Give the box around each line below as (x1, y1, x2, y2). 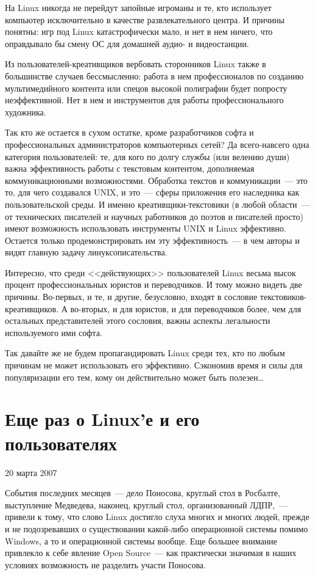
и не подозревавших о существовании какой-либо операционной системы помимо (5, 522, 308, 535)
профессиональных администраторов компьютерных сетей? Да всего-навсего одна (5, 137, 310, 150)
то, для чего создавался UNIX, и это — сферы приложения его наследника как (5, 186, 300, 199)
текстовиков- (260, 290, 307, 303)
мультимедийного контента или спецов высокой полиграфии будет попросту (5, 81, 288, 94)
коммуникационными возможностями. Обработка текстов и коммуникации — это (5, 174, 308, 186)
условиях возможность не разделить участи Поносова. (5, 558, 206, 571)
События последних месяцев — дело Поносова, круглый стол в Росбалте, (5, 486, 280, 499)
